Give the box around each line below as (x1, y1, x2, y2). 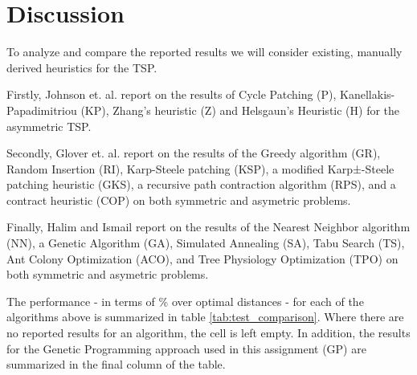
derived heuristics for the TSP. (6, 59, 157, 75)
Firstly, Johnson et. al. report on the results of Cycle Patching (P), (6, 86, 337, 103)
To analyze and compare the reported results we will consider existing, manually (6, 43, 403, 60)
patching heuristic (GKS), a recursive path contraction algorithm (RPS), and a (6, 176, 396, 193)
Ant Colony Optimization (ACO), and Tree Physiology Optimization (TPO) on (6, 250, 399, 267)
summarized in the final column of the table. (6, 356, 226, 373)
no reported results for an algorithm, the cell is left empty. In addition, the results (6, 324, 411, 341)
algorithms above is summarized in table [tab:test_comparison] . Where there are (6, 308, 404, 325)
